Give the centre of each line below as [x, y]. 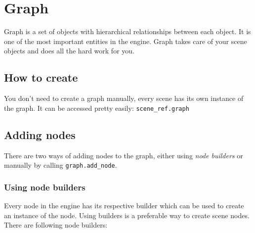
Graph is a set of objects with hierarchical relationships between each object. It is [127, 31]
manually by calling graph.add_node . [61, 165]
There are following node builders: [56, 225]
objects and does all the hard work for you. [69, 51]
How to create [41, 77]
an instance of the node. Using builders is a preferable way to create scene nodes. [127, 215]
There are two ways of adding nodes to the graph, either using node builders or [124, 155]
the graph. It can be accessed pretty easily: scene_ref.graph [97, 108]
